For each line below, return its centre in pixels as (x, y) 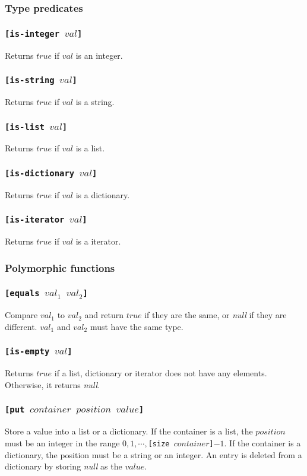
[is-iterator (35, 220)
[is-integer (32, 34)
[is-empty (27, 352)
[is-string (30, 80)
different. (21, 326)
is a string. (95, 101)
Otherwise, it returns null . (53, 384)
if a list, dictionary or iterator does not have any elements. (161, 373)
